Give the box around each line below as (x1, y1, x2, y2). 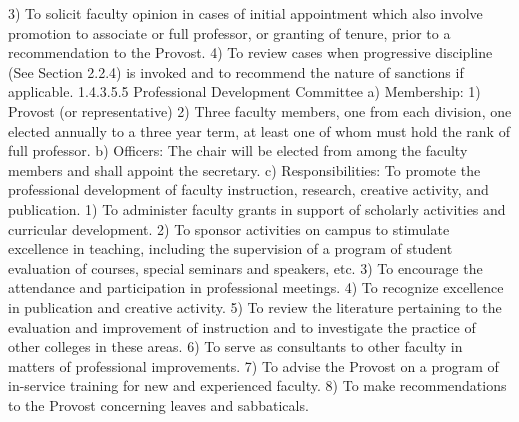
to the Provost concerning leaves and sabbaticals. (8, 394, 309, 415)
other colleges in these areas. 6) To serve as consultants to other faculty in (8, 336, 463, 357)
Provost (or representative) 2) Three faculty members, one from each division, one (8, 100, 512, 121)
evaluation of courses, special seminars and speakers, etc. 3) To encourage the (8, 257, 483, 278)
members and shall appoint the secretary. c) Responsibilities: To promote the (8, 159, 481, 180)
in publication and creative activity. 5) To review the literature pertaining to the (8, 296, 502, 317)
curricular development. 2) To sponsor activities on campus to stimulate (8, 218, 450, 239)
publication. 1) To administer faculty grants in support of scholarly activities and (8, 198, 506, 219)
